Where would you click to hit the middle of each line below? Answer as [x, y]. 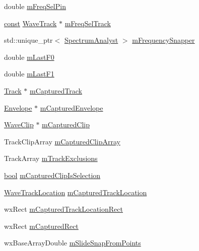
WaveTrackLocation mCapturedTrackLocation [76, 192]
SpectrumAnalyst [91, 40]
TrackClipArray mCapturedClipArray [62, 141]
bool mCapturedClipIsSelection [52, 175]
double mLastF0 [29, 57]
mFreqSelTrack [88, 23]
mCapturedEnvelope [72, 107]
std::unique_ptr [28, 40]
